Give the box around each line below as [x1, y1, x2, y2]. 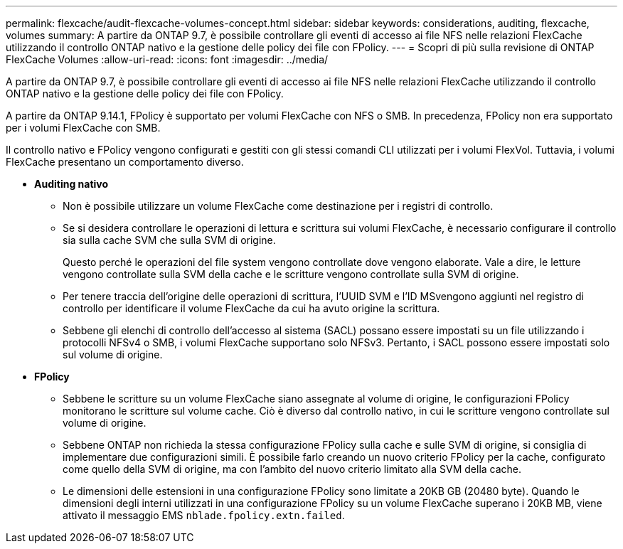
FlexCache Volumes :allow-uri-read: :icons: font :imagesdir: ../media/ [6, 53, 329, 65]
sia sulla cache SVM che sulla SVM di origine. [63, 234, 276, 246]
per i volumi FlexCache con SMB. [6, 122, 161, 134]
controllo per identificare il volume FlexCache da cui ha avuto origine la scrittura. [63, 302, 440, 314]
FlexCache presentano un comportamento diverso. [6, 156, 244, 168]
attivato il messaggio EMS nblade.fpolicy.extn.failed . [63, 509, 345, 521]
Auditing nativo [34, 178, 109, 190]
